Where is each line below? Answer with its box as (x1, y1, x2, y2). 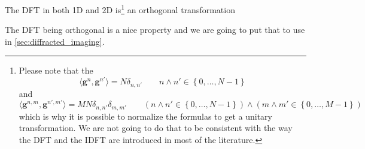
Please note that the (19, 64, 93, 77)
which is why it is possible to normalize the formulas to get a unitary (19, 110, 273, 122)
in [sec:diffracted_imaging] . (5, 35, 105, 47)
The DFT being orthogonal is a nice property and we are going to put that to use (5, 23, 305, 36)
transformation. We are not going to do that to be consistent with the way (19, 121, 293, 134)
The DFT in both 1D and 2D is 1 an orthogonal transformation (5, 2, 235, 16)
